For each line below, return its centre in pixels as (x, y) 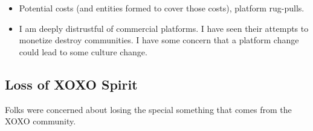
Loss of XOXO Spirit (71, 84)
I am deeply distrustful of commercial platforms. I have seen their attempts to (164, 28)
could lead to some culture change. (83, 51)
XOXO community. (40, 121)
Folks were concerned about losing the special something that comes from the (148, 109)
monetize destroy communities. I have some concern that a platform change (159, 40)
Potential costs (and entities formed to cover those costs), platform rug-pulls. (162, 8)
